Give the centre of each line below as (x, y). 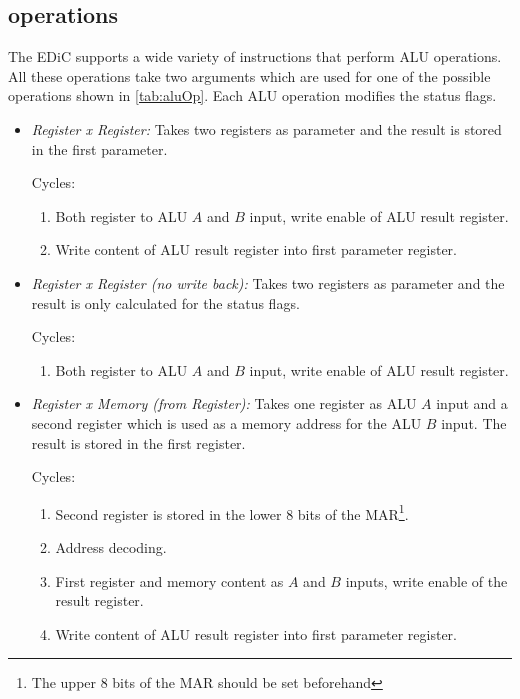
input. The (474, 422)
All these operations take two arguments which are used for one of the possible (249, 75)
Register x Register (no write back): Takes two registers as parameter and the (268, 282)
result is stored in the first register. (138, 442)
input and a (472, 403)
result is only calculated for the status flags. (165, 302)
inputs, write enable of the (426, 580)
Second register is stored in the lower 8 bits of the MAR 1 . (232, 512)
